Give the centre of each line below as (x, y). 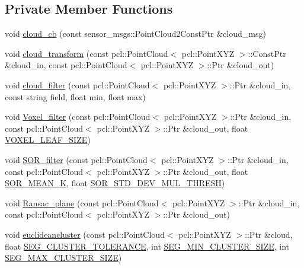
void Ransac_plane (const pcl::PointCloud (82, 202)
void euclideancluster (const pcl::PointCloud (85, 234)
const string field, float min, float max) (75, 96)
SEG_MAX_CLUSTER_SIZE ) (63, 258)
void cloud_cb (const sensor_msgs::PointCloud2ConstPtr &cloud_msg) (135, 33)
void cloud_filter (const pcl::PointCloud (77, 84)
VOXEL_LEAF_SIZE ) (48, 140)
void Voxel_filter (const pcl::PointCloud (78, 117)
